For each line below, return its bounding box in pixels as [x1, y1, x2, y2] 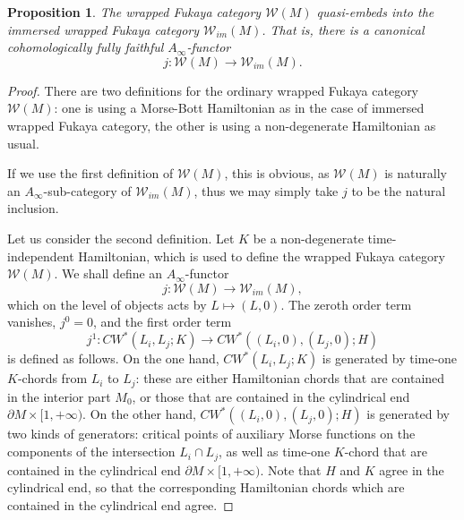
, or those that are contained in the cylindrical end [132, 387, 410, 405]
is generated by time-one [322, 349, 458, 368]
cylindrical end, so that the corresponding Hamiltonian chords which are [7, 478, 405, 497]
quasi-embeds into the [316, 3, 434, 21]
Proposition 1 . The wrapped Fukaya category [7, 3, 262, 21]
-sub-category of [43, 181, 132, 200]
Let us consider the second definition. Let [7, 228, 235, 247]
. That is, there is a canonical [262, 20, 425, 38]
